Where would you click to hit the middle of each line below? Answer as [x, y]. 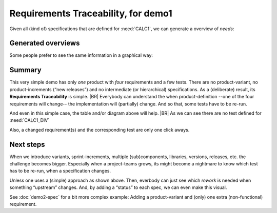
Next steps [27, 144]
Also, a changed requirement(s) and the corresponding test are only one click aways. [100, 130]
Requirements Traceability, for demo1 [91, 13]
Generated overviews [45, 43]
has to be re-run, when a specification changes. [60, 171]
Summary [25, 70]
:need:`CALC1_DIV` [29, 120]
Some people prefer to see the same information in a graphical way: [81, 55]
